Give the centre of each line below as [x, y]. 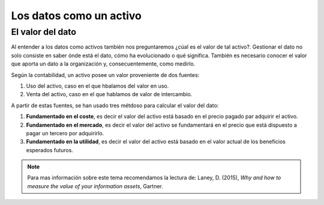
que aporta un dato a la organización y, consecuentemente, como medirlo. [103, 64]
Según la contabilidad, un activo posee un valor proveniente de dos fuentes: [105, 75]
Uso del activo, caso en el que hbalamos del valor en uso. [97, 86]
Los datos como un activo [76, 16]
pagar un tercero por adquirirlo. [65, 133]
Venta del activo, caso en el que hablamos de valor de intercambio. [109, 94]
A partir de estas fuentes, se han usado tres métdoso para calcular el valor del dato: [115, 105]
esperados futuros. [49, 150]
